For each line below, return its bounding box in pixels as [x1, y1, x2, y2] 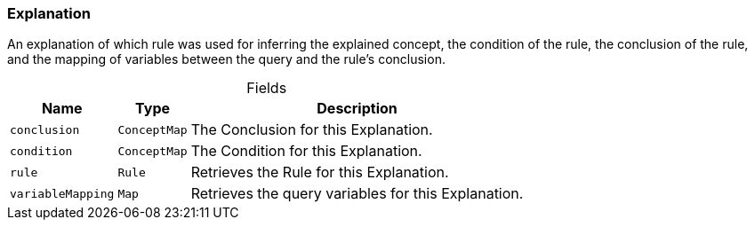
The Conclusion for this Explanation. [190, 121, 433, 139]
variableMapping [10, 186, 115, 200]
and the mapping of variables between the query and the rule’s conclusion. [7, 51, 446, 67]
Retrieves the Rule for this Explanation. [190, 163, 449, 182]
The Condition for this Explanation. [190, 142, 422, 160]
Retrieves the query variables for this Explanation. [190, 184, 524, 203]
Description [317, 99, 398, 118]
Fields [246, 79, 287, 98]
